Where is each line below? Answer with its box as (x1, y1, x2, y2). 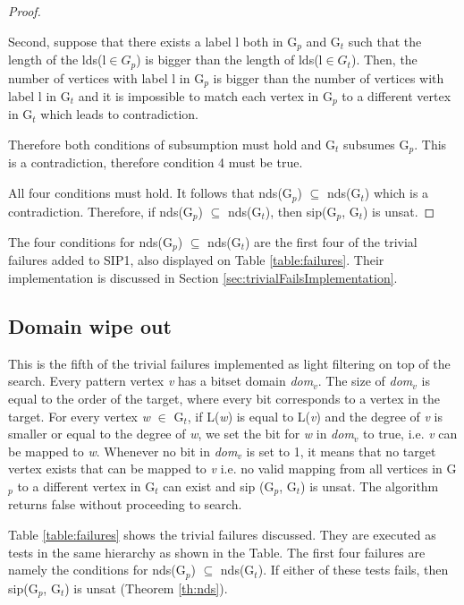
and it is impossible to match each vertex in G (78, 86, 333, 105)
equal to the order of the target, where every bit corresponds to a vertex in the (8, 388, 441, 407)
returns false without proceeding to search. (8, 495, 242, 514)
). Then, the (350, 50, 418, 69)
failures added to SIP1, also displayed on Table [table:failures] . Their (8, 251, 384, 269)
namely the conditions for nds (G (8, 560, 186, 579)
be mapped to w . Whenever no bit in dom (8, 441, 238, 460)
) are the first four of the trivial (244, 232, 418, 251)
